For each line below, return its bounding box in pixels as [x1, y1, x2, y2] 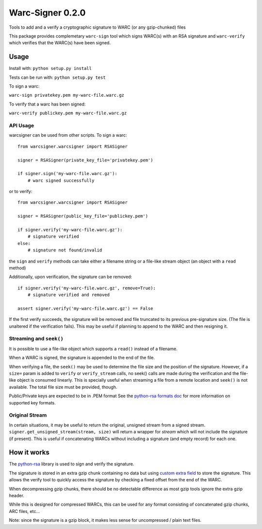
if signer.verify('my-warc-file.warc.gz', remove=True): [17, 285, 156, 291]
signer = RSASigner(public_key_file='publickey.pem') [17, 213, 148, 219]
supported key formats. [9, 400, 56, 406]
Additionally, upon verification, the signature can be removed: [9, 274, 132, 280]
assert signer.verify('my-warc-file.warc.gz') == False [17, 305, 153, 311]
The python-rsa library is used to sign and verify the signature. [9, 461, 134, 467]
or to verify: [9, 189, 33, 194]
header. [9, 493, 24, 498]
